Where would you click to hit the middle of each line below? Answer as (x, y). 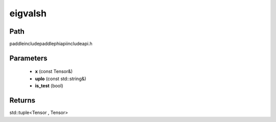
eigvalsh (28, 13)
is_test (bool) (49, 86)
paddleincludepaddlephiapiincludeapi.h (51, 44)
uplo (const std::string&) (61, 79)
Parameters (28, 58)
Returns (22, 100)
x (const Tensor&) (54, 71)
